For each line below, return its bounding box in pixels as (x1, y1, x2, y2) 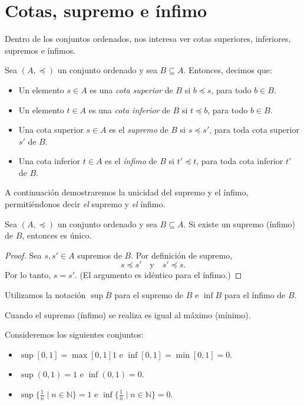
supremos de (77, 249, 122, 261)
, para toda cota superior (209, 123, 299, 136)
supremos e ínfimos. (5, 44, 76, 56)
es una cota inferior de (88, 103, 170, 116)
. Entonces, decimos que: (183, 64, 272, 76)
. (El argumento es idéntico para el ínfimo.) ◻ (74, 269, 242, 281)
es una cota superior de (90, 83, 173, 96)
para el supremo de (114, 289, 183, 301)
